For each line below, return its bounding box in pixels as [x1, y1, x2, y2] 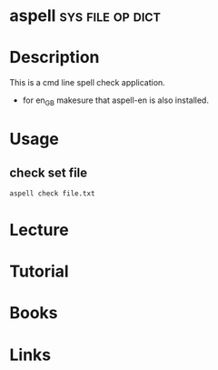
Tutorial [9, 261, 70, 282]
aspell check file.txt [9, 188, 95, 198]
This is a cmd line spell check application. [9, 77, 165, 88]
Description [9, 47, 100, 68]
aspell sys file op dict [9, 5, 162, 26]
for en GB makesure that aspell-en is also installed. [22, 95, 209, 107]
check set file [9, 165, 88, 180]
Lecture [9, 219, 70, 240]
